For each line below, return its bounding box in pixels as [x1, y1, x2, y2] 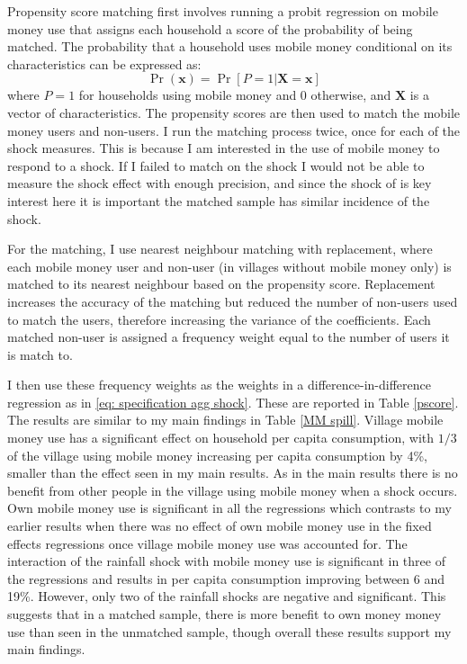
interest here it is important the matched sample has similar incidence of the [7, 191, 430, 210]
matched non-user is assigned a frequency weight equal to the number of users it [7, 328, 450, 346]
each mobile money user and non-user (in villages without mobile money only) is [7, 256, 452, 275]
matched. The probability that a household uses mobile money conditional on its [7, 37, 453, 56]
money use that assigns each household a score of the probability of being [7, 19, 413, 38]
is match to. [7, 345, 73, 363]
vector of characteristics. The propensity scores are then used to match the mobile [7, 103, 461, 121]
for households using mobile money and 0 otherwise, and [78, 85, 391, 104]
